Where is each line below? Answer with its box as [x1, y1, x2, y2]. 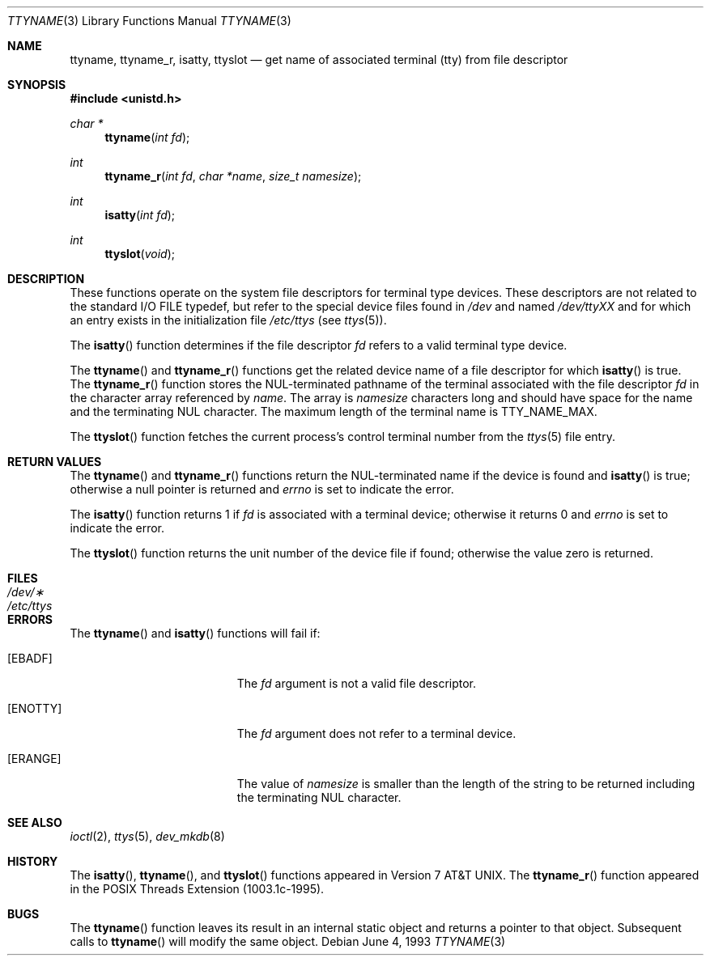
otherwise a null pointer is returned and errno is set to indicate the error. [70, 482, 454, 496]
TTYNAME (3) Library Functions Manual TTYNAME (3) [7, 14, 291, 28]
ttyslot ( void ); [104, 247, 176, 261]
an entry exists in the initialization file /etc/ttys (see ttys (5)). [70, 313, 387, 327]
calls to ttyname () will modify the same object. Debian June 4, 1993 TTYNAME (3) [70, 934, 506, 948]
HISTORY [7, 854, 58, 868]
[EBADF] [7, 651, 53, 665]
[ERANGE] [7, 752, 62, 765]
